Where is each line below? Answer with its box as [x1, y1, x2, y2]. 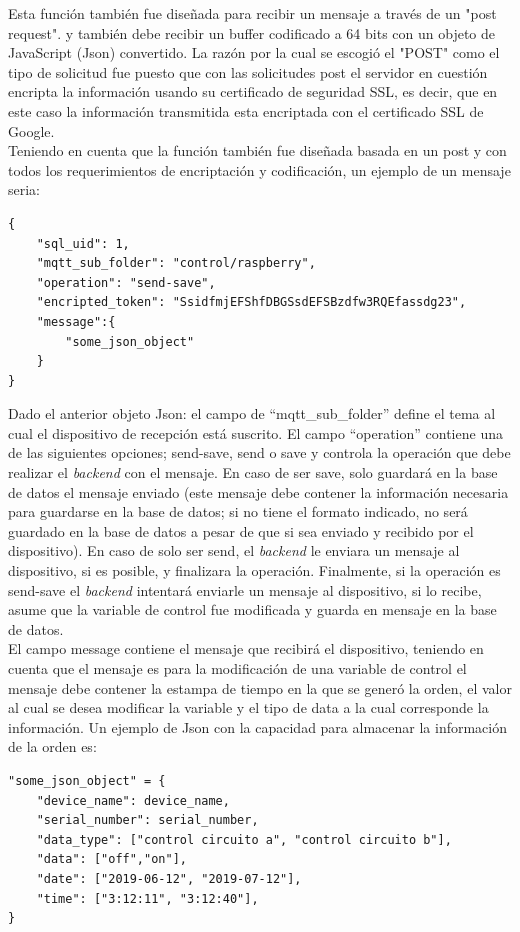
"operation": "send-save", [36, 275, 216, 290]
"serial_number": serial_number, [36, 813, 259, 828]
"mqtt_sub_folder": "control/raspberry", [36, 256, 316, 271]
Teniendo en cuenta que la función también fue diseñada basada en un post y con [8, 140, 507, 161]
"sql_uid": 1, [36, 236, 130, 251]
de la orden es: [8, 736, 97, 757]
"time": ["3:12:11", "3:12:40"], [36, 891, 259, 906]
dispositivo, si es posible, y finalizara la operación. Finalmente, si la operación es [8, 560, 501, 581]
